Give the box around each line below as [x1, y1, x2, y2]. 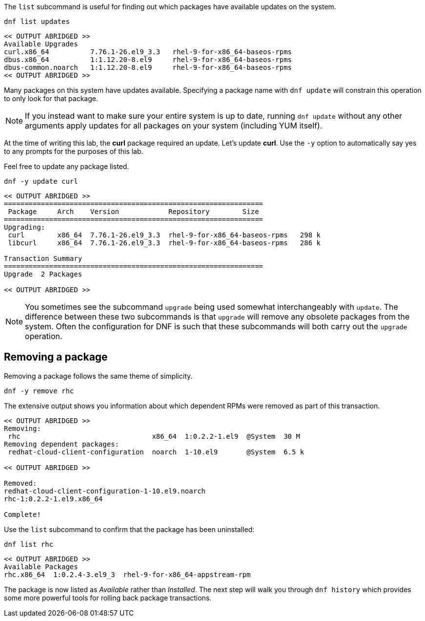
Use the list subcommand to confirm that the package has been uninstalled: [4, 525, 255, 534]
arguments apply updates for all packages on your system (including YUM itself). [25, 121, 323, 130]
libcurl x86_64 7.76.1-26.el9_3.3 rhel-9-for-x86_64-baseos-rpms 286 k [8, 239, 321, 247]
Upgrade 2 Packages [4, 270, 82, 278]
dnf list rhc [4, 540, 54, 548]
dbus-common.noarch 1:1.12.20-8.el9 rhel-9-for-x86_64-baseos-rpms [4, 64, 292, 71]
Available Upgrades [4, 40, 78, 48]
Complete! [4, 510, 41, 518]
